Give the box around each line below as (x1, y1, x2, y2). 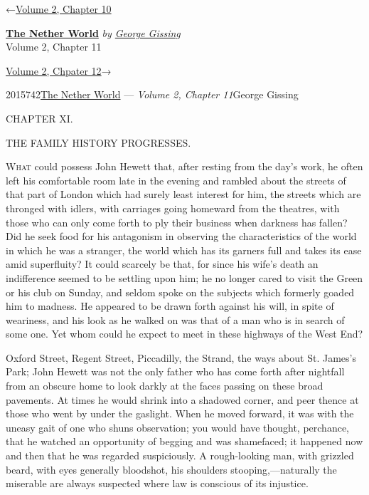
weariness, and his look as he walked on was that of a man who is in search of (6, 312, 345, 327)
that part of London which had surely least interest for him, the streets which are (6, 187, 361, 202)
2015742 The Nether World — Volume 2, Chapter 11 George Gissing (6, 87, 299, 102)
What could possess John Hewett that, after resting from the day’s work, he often (6, 159, 363, 174)
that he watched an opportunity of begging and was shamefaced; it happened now (6, 434, 363, 449)
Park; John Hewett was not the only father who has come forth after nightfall (6, 364, 345, 379)
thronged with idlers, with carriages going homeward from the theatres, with (6, 200, 340, 215)
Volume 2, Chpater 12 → (6, 63, 112, 78)
